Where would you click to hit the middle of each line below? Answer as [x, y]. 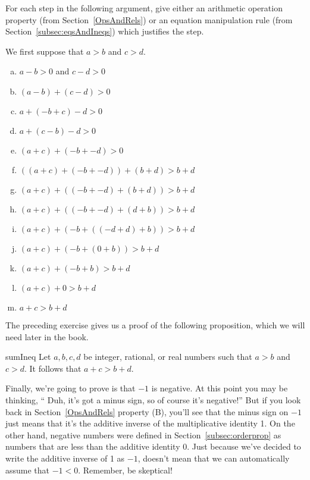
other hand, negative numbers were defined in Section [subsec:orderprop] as [143, 434]
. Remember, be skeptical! [125, 470]
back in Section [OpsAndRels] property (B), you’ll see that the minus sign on [147, 411]
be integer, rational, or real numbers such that [168, 357]
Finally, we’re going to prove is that [71, 388]
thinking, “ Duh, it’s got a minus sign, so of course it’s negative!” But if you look [153, 399]
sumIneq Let [28, 357]
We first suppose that [45, 51]
